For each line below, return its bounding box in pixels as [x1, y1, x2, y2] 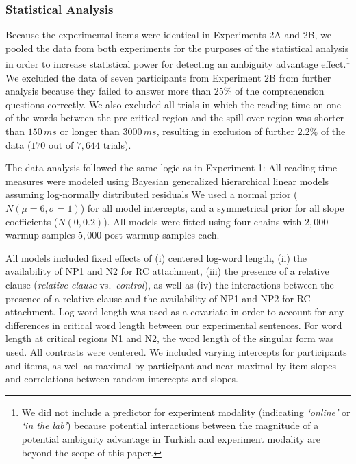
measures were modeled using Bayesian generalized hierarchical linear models [5, 173, 329, 188]
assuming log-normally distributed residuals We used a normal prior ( [5, 187, 298, 202]
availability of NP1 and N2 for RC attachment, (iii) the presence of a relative [5, 264, 329, 278]
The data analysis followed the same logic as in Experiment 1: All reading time [5, 160, 338, 175]
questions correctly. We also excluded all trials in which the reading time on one [5, 97, 342, 111]
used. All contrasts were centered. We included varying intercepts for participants [5, 344, 347, 358]
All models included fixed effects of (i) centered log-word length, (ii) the [5, 250, 307, 265]
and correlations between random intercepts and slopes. [5, 371, 238, 386]
